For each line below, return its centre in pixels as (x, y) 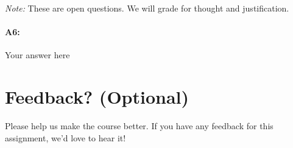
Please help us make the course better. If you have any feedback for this (139, 126)
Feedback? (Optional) (97, 97)
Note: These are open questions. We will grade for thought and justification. (147, 8)
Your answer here (37, 55)
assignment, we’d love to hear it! (65, 137)
